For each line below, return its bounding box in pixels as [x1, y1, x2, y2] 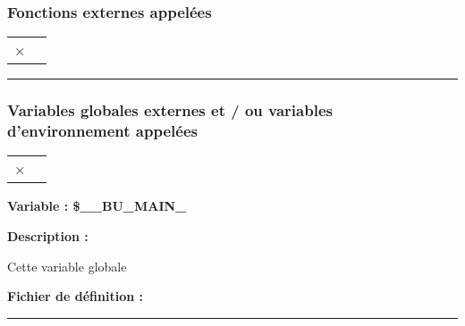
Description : [7, 226, 89, 245]
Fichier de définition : [7, 287, 144, 305]
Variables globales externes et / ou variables [7, 99, 333, 121]
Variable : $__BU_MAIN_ [7, 196, 187, 215]
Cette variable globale [7, 256, 127, 275]
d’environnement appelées [7, 120, 198, 142]
